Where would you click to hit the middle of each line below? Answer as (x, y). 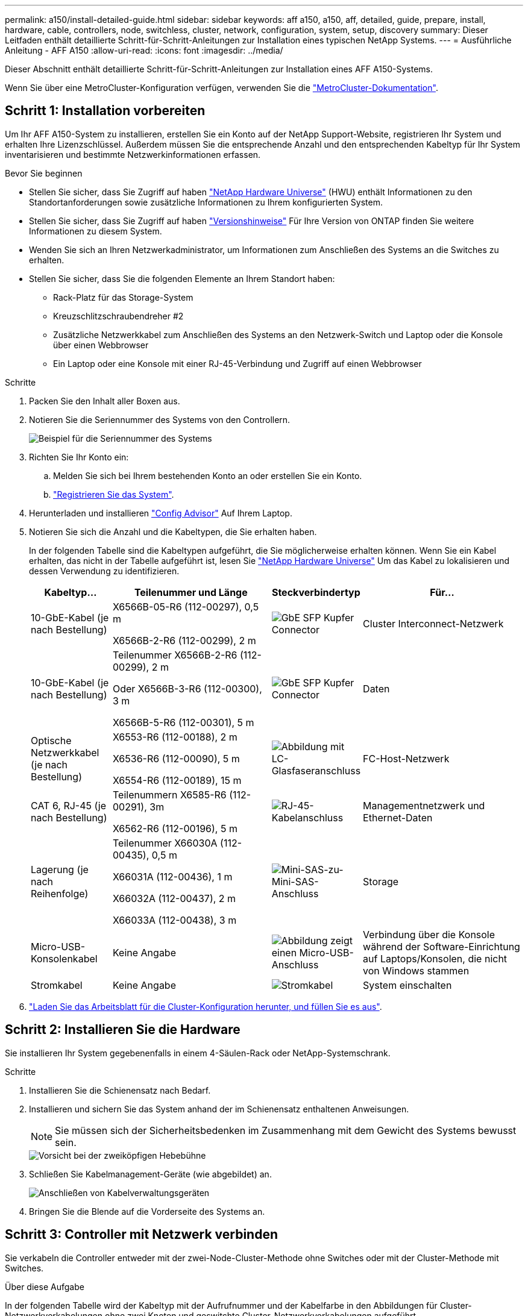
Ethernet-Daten (398, 817)
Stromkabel (57, 985)
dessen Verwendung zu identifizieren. (104, 571)
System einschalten (407, 985)
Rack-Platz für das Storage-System (123, 297)
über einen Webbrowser (101, 345)
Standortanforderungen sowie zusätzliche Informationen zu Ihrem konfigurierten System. (206, 202)
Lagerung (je (60, 869)
